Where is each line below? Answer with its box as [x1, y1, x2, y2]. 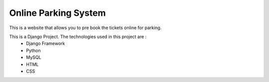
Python [26, 47, 41, 53]
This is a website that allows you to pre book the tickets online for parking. [9, 25, 162, 31]
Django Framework [26, 41, 65, 46]
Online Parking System [9, 7, 106, 18]
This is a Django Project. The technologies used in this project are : [9, 34, 147, 40]
